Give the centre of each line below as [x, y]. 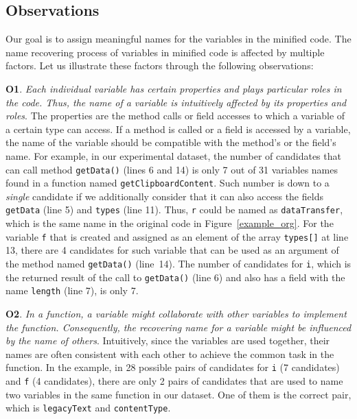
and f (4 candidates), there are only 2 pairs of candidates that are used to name [174, 380]
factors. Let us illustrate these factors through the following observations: [160, 65]
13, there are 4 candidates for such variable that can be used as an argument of [172, 250]
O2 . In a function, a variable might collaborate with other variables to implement [176, 313]
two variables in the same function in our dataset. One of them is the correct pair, [178, 394]
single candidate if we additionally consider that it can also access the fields [164, 196]
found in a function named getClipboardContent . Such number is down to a [168, 183]
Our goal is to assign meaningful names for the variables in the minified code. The [178, 39]
